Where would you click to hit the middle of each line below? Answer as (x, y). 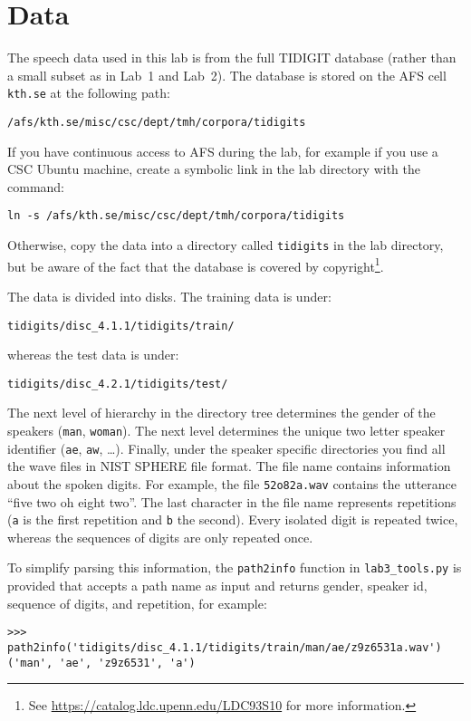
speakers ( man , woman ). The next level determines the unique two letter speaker (226, 431)
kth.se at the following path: (89, 93)
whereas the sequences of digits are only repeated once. (160, 537)
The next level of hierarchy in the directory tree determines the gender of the (221, 413)
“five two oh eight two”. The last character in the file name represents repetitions (232, 501)
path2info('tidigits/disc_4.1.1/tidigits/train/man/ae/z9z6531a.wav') (225, 647)
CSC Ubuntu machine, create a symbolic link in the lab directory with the (214, 169)
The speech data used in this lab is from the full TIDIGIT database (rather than (232, 58)
